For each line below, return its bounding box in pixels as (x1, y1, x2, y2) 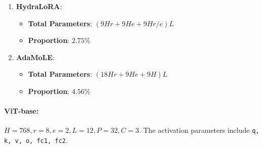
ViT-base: (4, 106, 39, 116)
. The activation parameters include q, (139, 125, 259, 135)
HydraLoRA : (16, 1, 62, 11)
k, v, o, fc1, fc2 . (4, 135, 68, 145)
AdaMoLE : (16, 52, 55, 62)
